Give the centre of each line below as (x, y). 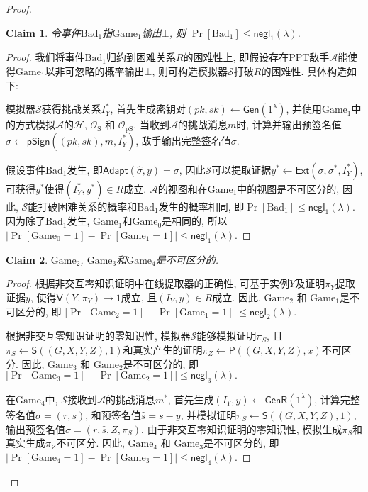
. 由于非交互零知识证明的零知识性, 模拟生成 (242, 429)
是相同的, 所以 (195, 221)
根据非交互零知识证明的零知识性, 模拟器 (98, 336)
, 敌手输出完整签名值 (183, 140)
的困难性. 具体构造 (304, 71)
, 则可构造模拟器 (190, 71)
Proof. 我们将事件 (45, 57)
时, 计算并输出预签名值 (289, 124)
